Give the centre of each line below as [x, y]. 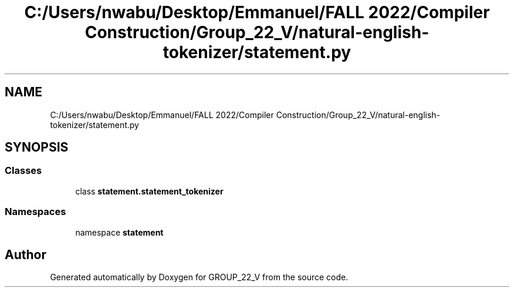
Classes [23, 171]
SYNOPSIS [37, 147]
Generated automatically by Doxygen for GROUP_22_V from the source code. [199, 277]
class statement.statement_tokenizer [149, 191]
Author [26, 254]
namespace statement [119, 232]
